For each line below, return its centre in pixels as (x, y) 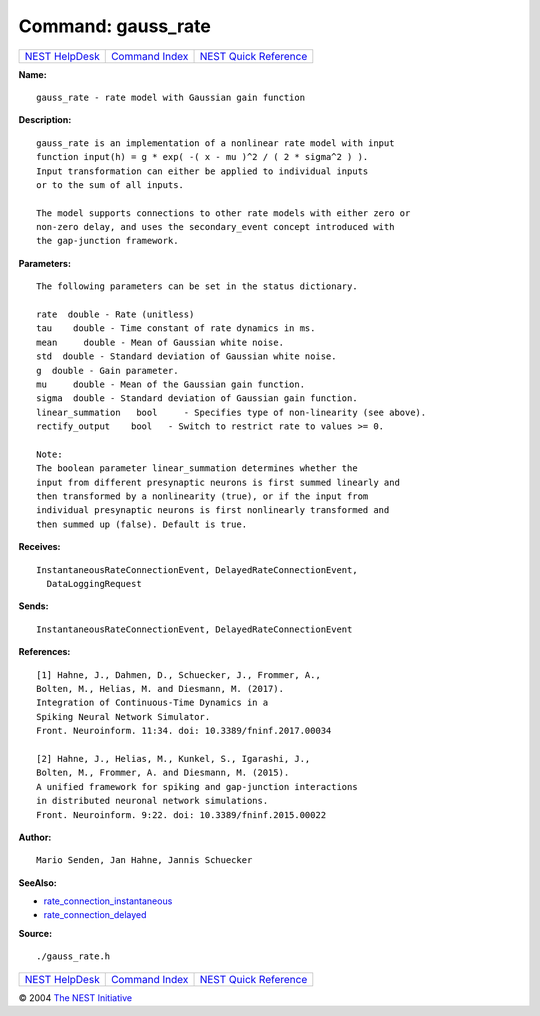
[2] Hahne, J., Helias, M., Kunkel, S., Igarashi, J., (173, 758)
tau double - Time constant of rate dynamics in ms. (176, 328)
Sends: (33, 606)
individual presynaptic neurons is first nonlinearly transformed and (213, 510)
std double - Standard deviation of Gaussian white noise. (186, 356)
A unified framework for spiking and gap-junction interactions (197, 786)
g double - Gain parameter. (107, 370)
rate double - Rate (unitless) (115, 314)
